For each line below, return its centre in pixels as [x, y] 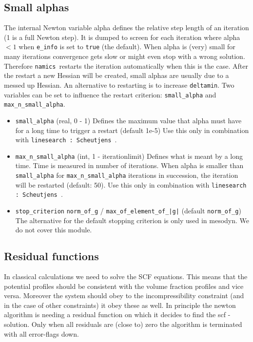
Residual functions [51, 256]
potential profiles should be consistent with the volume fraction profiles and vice [124, 286]
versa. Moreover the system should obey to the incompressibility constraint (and [124, 295]
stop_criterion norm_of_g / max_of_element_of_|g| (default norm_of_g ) [128, 210]
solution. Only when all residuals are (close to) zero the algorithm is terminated [123, 324]
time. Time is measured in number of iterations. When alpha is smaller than [129, 165]
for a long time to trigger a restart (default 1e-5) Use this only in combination [132, 130]
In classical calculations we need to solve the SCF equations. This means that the [126, 276]
